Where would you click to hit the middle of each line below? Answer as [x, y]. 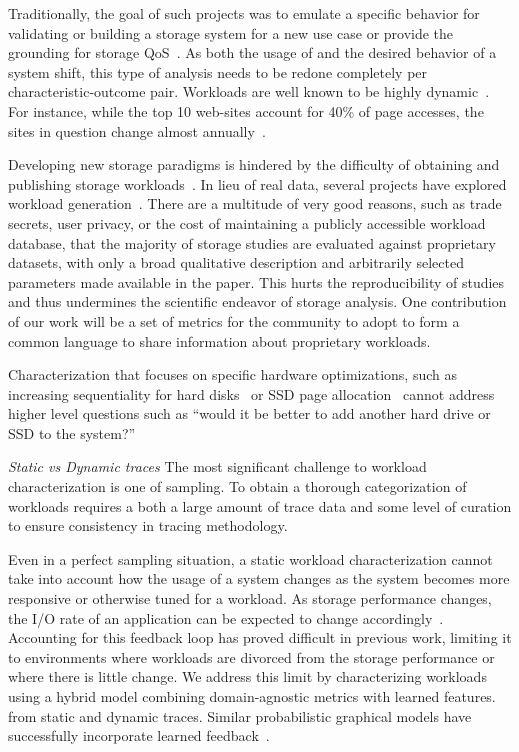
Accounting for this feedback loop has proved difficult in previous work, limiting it [260, 637]
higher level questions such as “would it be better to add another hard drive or [249, 413]
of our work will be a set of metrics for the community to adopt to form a [234, 320]
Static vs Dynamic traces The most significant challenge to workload [217, 466]
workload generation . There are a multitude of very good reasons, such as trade [255, 203]
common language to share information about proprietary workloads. [219, 340]
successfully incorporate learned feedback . [139, 735]
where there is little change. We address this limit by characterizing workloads [247, 676]
